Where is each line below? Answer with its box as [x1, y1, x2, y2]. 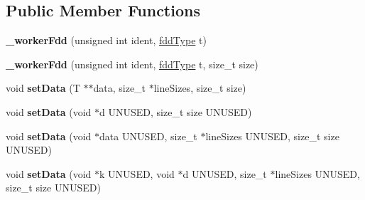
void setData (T [6, 80, 80, 95]
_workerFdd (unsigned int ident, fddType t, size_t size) [6, 56, 258, 71]
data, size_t [93, 80, 146, 95]
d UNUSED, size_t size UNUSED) [99, 104, 252, 119]
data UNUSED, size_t [99, 128, 197, 143]
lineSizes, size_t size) [153, 80, 246, 95]
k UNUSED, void [99, 166, 175, 181]
